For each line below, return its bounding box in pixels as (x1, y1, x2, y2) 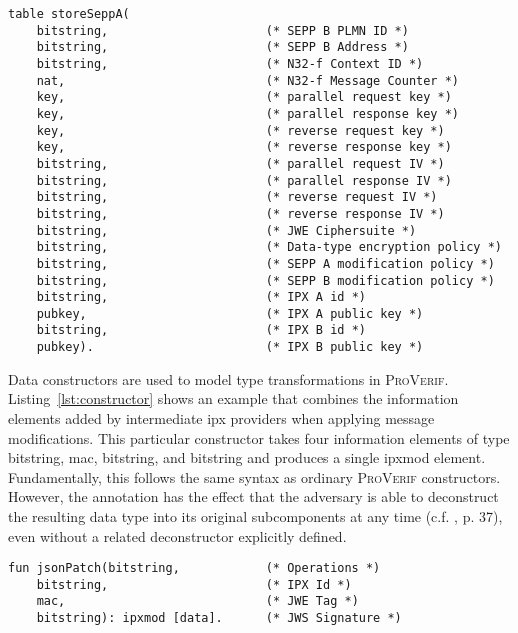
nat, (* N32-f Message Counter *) (36, 73, 460, 88)
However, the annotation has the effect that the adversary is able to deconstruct (8, 486, 499, 507)
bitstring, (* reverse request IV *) (36, 190, 438, 205)
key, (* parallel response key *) (36, 106, 460, 121)
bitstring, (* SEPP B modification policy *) (36, 273, 495, 288)
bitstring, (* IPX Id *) (36, 577, 352, 592)
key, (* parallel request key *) (36, 90, 452, 105)
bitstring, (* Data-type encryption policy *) (36, 240, 502, 255)
